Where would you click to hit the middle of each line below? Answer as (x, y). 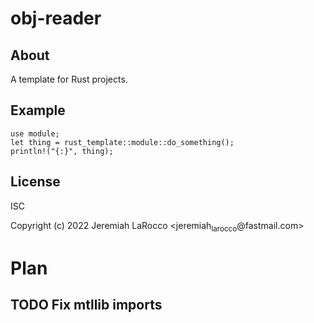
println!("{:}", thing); (62, 151)
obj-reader (56, 18)
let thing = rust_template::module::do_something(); (122, 142)
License (35, 182)
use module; (35, 133)
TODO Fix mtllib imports (86, 305)
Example (38, 110)
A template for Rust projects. (69, 79)
